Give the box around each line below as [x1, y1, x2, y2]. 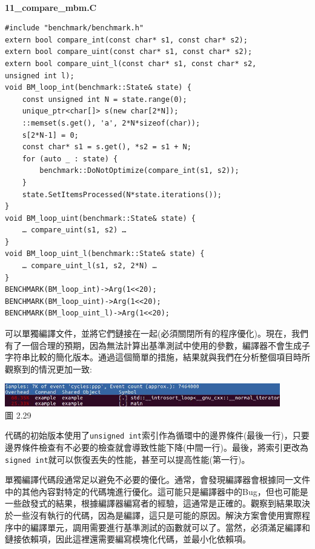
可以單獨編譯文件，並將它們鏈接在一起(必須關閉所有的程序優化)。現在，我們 [5, 327, 308, 340]
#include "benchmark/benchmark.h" [5, 24, 144, 33]
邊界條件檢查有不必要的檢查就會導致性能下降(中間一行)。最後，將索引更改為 [5, 441, 308, 454]
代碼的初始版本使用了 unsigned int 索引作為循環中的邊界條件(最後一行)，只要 [5, 429, 310, 442]
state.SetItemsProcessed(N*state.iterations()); [22, 190, 222, 199]
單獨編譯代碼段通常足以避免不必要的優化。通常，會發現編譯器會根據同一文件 [5, 473, 310, 486]
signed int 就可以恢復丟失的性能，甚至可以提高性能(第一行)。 [5, 453, 250, 465]
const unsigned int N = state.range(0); [22, 95, 187, 104]
